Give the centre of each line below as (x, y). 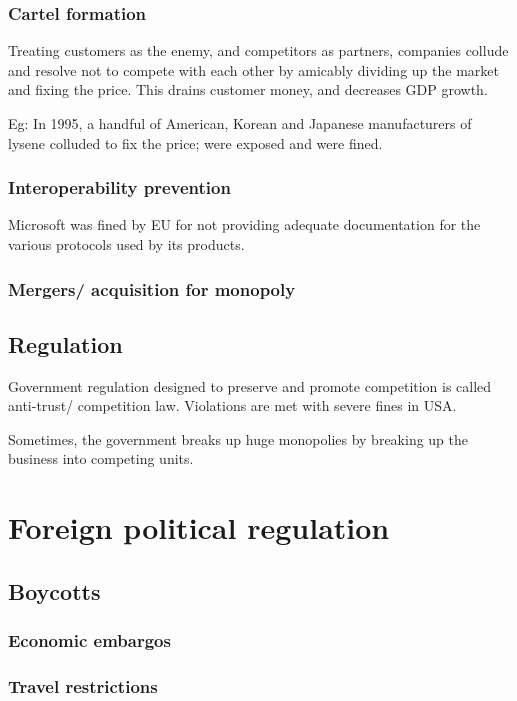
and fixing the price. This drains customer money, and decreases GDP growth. (248, 89)
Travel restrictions (83, 685)
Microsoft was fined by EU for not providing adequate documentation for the (244, 224)
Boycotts (54, 590)
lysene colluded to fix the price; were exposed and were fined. (195, 142)
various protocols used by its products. (126, 244)
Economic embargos (89, 640)
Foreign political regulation (199, 527)
